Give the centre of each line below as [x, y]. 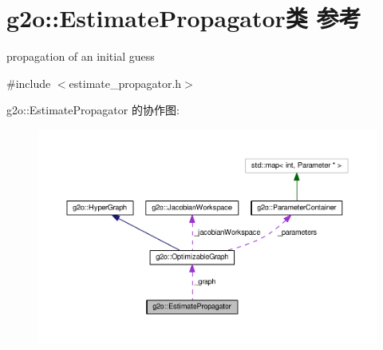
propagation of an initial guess [81, 56]
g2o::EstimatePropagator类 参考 [184, 18]
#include [29, 83]
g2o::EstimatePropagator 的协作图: [93, 110]
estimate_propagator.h [125, 83]
